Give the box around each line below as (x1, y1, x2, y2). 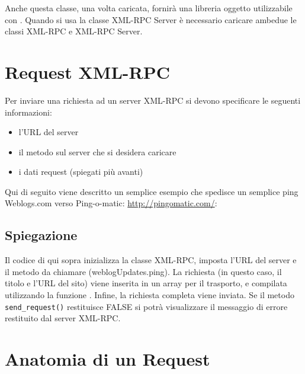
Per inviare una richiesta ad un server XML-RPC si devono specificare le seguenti (5, 94, 301, 106)
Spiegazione (5, 226, 78, 244)
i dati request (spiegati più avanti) (18, 165, 143, 178)
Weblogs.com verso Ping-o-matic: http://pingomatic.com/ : (5, 197, 217, 209)
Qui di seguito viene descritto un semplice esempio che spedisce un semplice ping (5, 185, 298, 197)
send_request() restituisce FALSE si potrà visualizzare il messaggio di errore (5, 300, 288, 312)
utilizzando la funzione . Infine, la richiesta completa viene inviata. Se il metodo (5, 289, 294, 301)
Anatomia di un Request (5, 347, 210, 371)
